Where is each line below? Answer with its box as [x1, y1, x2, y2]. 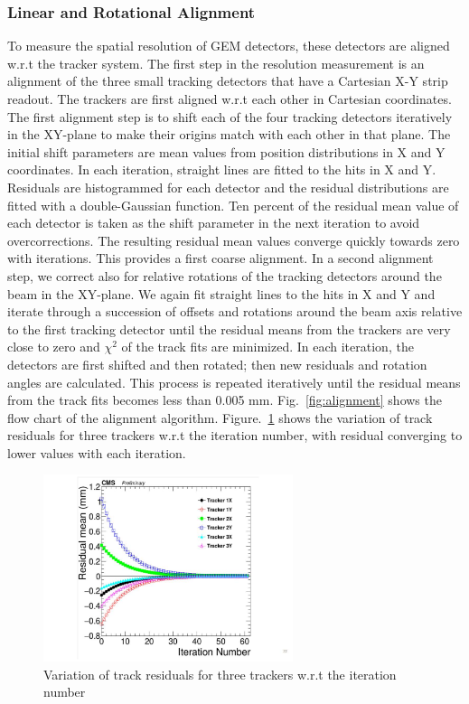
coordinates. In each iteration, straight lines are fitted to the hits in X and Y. [7, 160, 436, 179]
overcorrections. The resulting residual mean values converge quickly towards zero [7, 230, 460, 249]
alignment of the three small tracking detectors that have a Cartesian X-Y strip [7, 71, 448, 90]
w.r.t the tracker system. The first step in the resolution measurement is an [7, 53, 425, 72]
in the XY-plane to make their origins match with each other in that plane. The [7, 125, 451, 144]
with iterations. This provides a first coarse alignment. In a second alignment [7, 249, 434, 268]
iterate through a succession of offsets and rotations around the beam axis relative [7, 302, 463, 321]
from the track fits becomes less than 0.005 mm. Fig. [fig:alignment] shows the [7, 390, 442, 409]
